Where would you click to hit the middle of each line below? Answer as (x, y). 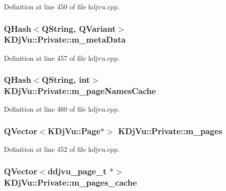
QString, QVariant (79, 28)
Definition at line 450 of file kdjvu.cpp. (62, 6)
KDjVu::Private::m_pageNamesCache (80, 91)
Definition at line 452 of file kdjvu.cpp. (62, 149)
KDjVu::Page (74, 131)
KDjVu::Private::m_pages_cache (71, 182)
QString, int (66, 80)
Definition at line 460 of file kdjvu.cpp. (62, 109)
